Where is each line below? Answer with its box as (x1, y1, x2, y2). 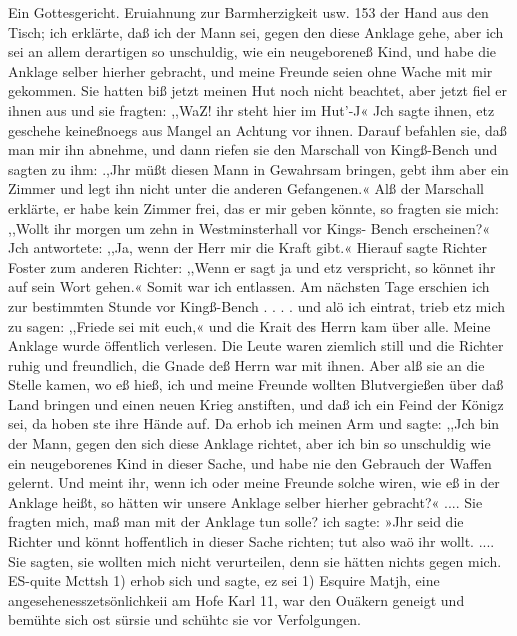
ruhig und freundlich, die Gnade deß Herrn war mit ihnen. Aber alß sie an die (8, 354, 485, 375)
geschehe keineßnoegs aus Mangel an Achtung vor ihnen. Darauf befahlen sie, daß (8, 119, 507, 140)
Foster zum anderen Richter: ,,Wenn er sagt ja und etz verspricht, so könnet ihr (8, 256, 496, 277)
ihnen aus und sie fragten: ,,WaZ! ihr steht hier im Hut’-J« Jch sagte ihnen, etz (8, 99, 495, 120)
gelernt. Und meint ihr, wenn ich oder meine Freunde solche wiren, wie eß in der (8, 472, 500, 493)
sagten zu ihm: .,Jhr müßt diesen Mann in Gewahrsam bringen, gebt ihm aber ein (8, 158, 509, 179)
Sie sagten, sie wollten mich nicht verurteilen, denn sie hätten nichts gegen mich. (8, 550, 502, 571)
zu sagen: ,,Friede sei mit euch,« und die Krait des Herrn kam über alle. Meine (8, 315, 491, 336)
